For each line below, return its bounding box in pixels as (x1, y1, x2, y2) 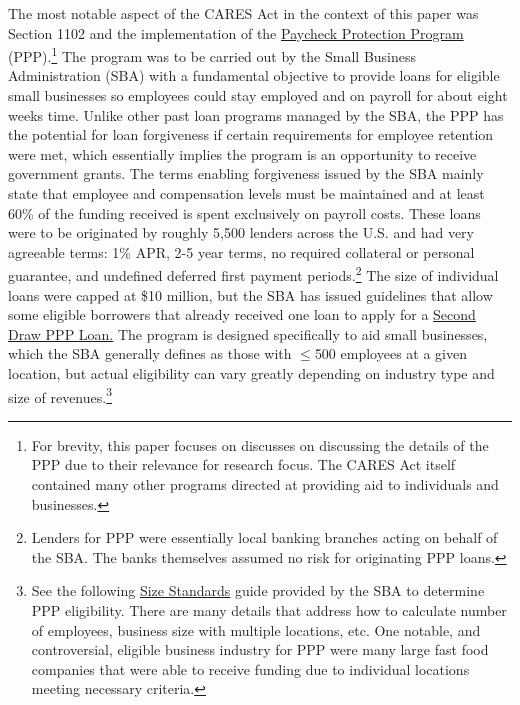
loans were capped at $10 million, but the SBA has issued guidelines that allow (8, 284, 493, 305)
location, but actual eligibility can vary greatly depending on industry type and (8, 363, 495, 383)
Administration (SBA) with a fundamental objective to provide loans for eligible (8, 65, 500, 86)
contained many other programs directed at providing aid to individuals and (31, 474, 499, 495)
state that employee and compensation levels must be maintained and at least (8, 183, 485, 203)
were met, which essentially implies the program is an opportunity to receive (8, 143, 477, 164)
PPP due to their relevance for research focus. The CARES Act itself (31, 454, 456, 475)
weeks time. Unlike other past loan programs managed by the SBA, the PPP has (8, 104, 504, 125)
